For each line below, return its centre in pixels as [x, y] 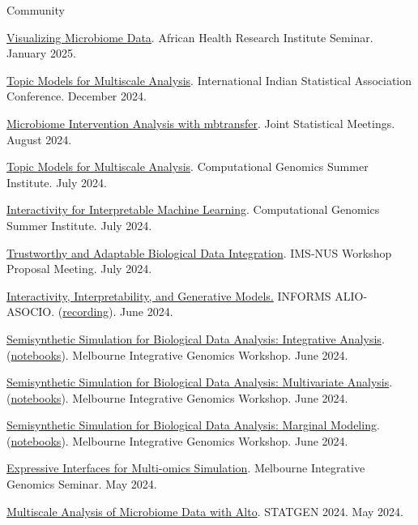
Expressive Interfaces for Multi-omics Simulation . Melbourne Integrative [186, 468]
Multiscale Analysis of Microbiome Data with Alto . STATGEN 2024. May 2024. [205, 511]
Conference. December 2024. [77, 96]
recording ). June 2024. [118, 312]
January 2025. [41, 53]
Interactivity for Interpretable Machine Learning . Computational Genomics [193, 209]
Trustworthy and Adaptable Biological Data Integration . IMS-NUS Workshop [199, 252]
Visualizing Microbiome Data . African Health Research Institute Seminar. [190, 37]
